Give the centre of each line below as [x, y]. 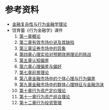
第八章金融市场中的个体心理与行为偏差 [57, 78]
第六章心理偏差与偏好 [40, 66]
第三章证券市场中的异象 [42, 48]
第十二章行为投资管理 [40, 102]
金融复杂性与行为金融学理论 [40, 24]
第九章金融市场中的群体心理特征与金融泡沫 [61, 84]
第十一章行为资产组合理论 [45, 96]
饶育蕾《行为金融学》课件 [37, 30]
